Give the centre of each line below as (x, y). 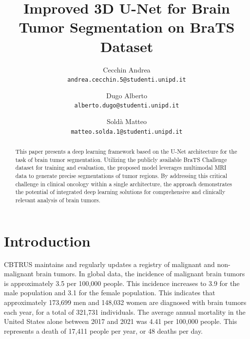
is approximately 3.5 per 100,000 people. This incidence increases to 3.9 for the (122, 283)
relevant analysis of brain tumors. (58, 200)
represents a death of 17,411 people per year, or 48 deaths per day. (104, 330)
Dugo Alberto (127, 95)
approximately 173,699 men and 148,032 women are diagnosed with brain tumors (125, 302)
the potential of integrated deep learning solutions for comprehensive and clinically (120, 192)
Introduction (47, 241)
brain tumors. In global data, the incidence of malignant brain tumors (140, 274)
